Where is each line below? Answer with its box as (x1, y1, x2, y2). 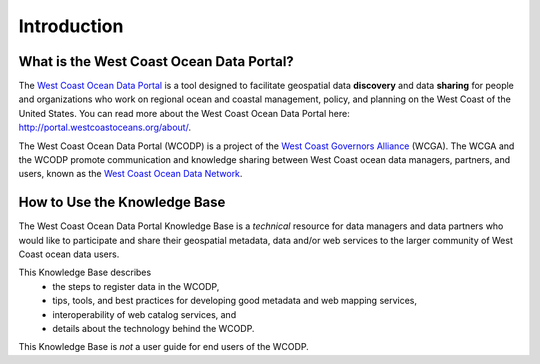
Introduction (18, 15, 124, 37)
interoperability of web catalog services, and (52, 308, 237, 320)
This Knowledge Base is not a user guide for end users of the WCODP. (18, 341, 309, 353)
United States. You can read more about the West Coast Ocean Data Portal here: (18, 107, 350, 119)
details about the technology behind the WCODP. (52, 323, 255, 335)
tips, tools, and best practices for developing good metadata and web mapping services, (52, 295, 418, 307)
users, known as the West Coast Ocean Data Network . (18, 168, 243, 180)
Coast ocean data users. (18, 248, 120, 260)
